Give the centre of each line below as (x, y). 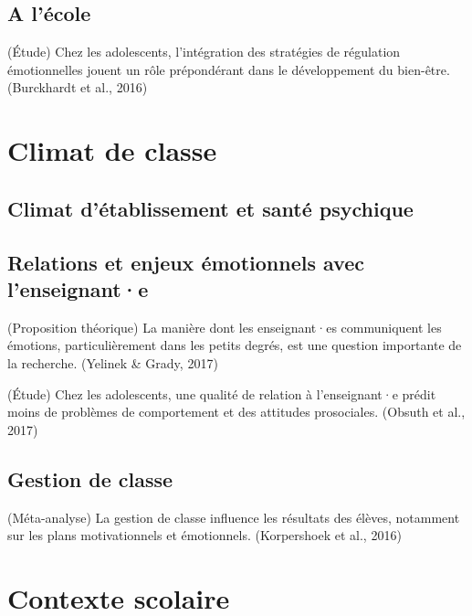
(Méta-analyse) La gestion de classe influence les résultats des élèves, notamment (234, 517)
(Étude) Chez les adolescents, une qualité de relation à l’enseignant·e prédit (222, 393)
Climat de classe (112, 150)
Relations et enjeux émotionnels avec (186, 262)
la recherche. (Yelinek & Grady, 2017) (113, 362)
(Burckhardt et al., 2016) (78, 87)
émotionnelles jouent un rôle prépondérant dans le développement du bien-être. (229, 69)
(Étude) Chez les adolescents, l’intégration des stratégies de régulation (204, 52)
